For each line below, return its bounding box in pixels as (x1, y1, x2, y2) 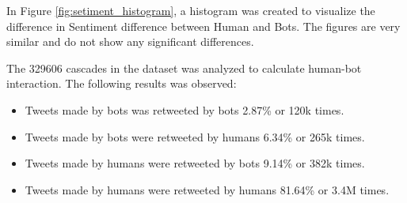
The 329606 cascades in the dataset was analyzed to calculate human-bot (6, 59, 362, 76)
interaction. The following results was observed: (6, 75, 237, 92)
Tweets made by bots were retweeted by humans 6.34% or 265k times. (25, 128, 365, 145)
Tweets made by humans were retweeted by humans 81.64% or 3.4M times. (25, 181, 390, 197)
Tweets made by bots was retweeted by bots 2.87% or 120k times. (25, 101, 344, 118)
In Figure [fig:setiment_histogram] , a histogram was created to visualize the (6, 2, 375, 18)
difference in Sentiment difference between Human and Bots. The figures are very (6, 17, 401, 34)
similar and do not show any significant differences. (6, 33, 254, 50)
